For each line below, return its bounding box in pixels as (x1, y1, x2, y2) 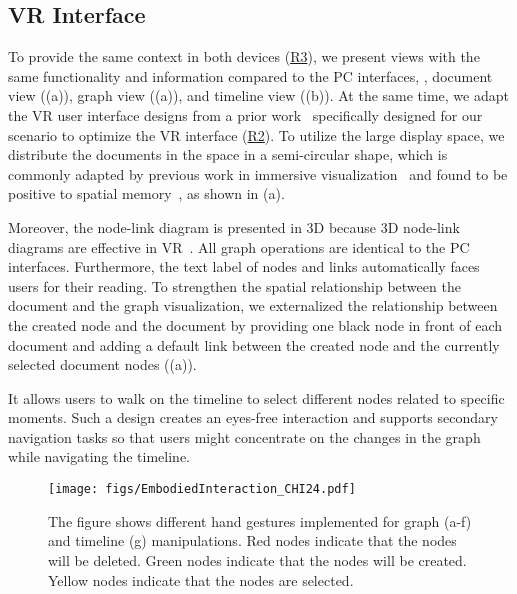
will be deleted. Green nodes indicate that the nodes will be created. (48, 549, 467, 570)
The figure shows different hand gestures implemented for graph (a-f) (48, 510, 472, 531)
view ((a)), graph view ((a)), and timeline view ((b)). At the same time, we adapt (8, 85, 509, 106)
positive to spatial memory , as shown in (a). (8, 183, 285, 204)
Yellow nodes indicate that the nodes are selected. (48, 569, 354, 590)
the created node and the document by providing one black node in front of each (8, 314, 503, 335)
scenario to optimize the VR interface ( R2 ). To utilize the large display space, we (8, 124, 505, 145)
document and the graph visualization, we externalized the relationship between (8, 295, 498, 316)
